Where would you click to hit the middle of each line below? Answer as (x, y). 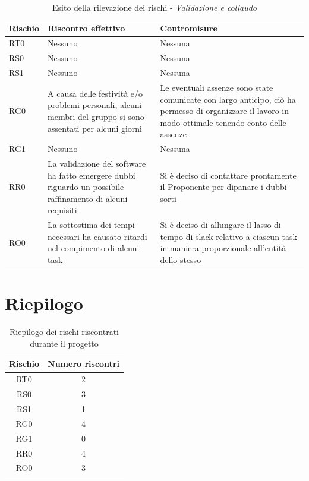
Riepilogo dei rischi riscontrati (64, 332)
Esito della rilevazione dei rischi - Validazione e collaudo (154, 7)
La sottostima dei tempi (91, 225)
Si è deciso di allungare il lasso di (220, 225)
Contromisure (189, 28)
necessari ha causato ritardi (97, 236)
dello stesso (181, 260)
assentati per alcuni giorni (95, 128)
